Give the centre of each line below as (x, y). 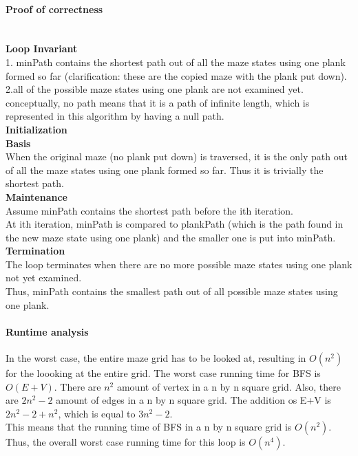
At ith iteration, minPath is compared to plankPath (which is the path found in (175, 224)
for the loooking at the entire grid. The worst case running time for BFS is (163, 373)
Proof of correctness (54, 9)
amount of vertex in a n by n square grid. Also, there (229, 386)
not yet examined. (44, 278)
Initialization (36, 129)
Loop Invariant (42, 48)
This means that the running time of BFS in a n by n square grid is (149, 427)
